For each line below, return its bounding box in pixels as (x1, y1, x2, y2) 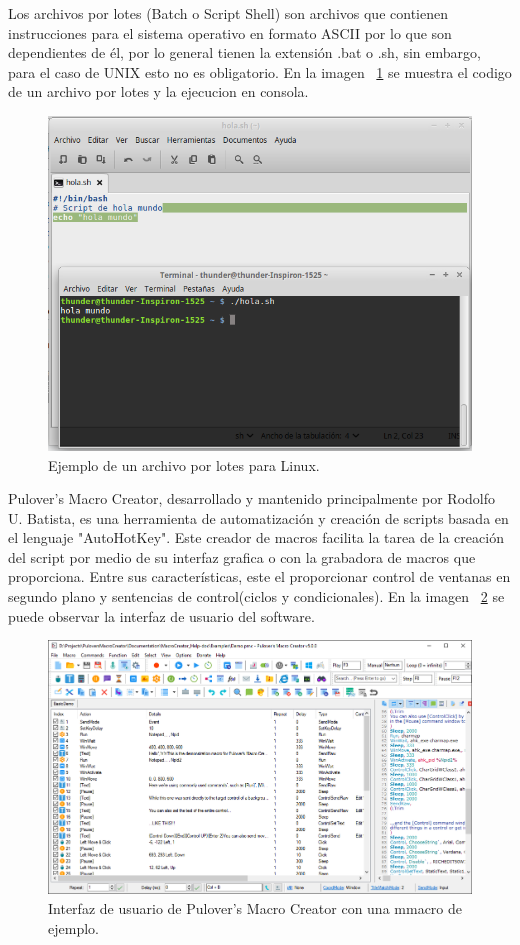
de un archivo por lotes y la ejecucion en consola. (8, 81, 309, 102)
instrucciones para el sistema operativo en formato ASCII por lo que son (8, 22, 452, 43)
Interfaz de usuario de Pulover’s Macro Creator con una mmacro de (48, 897, 462, 918)
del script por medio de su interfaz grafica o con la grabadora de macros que (8, 546, 476, 567)
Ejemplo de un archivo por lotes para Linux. (48, 454, 320, 475)
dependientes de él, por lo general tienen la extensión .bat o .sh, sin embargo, (8, 42, 481, 63)
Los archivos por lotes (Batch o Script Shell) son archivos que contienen (8, 3, 448, 23)
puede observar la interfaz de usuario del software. (8, 605, 315, 626)
